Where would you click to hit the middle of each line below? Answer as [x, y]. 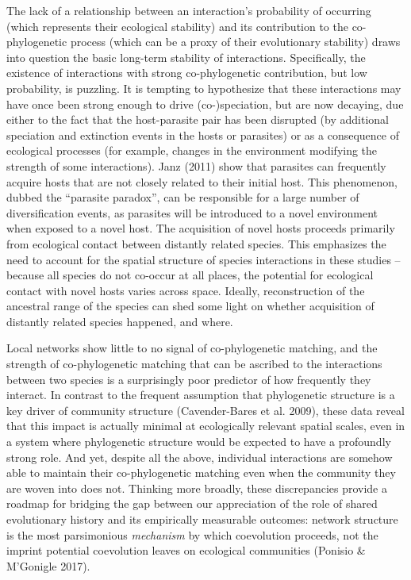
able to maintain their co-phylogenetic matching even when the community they [201, 472]
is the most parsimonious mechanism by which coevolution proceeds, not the [192, 534]
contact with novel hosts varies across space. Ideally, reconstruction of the [186, 290]
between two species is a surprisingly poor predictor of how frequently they [189, 379]
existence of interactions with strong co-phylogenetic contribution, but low [187, 73]
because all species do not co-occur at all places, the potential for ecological [190, 275]
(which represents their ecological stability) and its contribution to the [177, 26]
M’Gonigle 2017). [48, 565]
